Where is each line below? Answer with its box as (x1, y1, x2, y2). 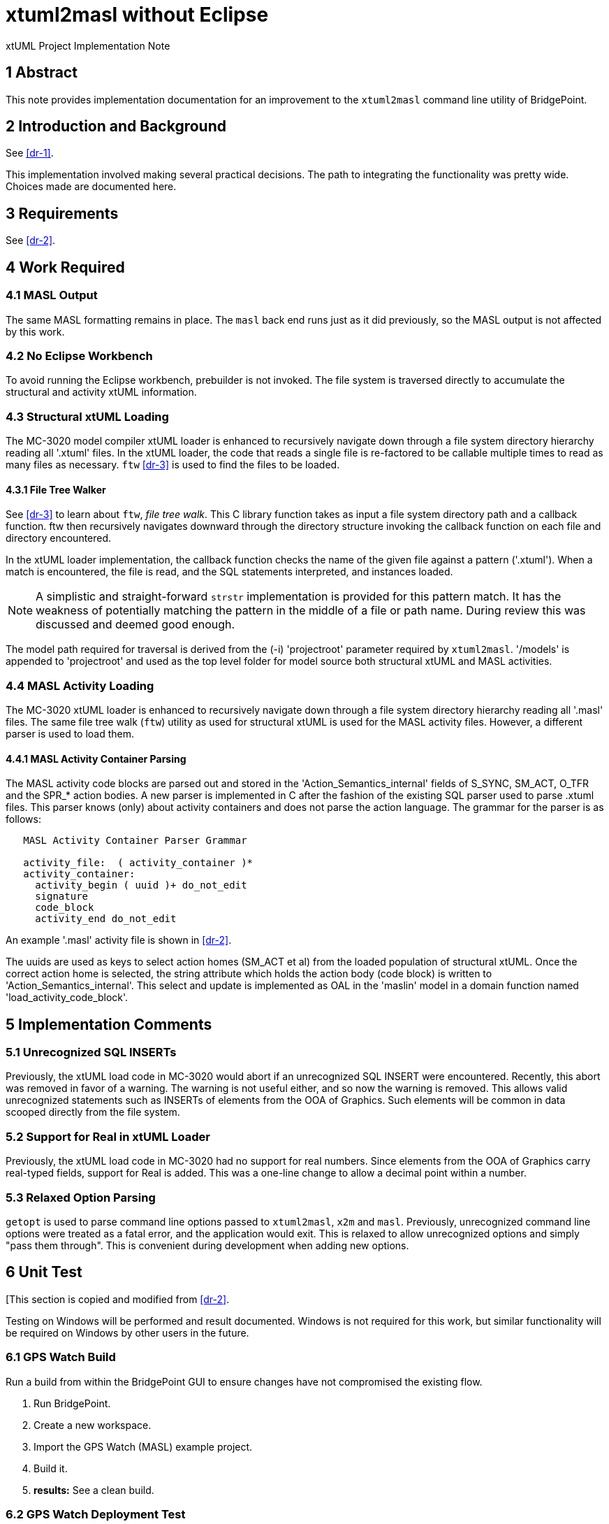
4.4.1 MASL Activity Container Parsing (6, 752, 186, 765)
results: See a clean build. (34, 1483, 154, 1496)
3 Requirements (6, 204, 119, 222)
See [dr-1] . (6, 147, 54, 159)
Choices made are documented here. (6, 180, 177, 193)
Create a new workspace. (34, 1418, 152, 1431)
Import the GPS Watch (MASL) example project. (34, 1440, 253, 1453)
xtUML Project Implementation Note (6, 39, 170, 52)
